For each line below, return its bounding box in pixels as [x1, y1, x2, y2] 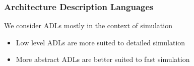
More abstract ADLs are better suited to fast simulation [16, 54, 190, 64]
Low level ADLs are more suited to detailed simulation [16, 37, 185, 47]
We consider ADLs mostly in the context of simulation [4, 20, 172, 31]
